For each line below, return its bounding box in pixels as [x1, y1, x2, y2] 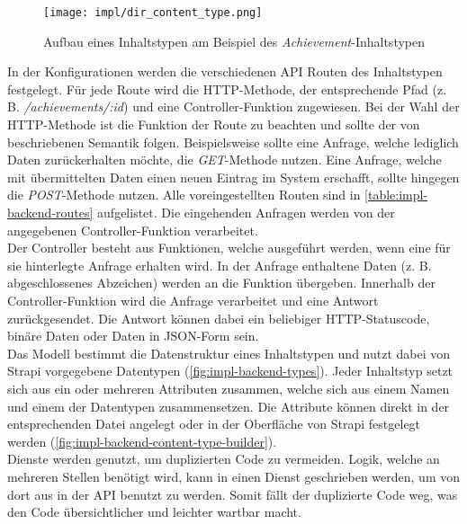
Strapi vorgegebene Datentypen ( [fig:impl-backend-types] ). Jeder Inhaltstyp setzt [7, 361, 454, 380]
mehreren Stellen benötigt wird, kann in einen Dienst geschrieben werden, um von [7, 466, 461, 485]
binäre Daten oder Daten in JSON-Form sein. [7, 326, 259, 345]
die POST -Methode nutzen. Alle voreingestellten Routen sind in [7, 185, 361, 204]
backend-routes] [7, 203, 94, 221]
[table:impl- [364, 185, 428, 204]
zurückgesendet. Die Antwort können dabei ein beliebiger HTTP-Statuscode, [7, 308, 430, 327]
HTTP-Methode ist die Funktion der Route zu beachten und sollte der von [7, 115, 420, 134]
